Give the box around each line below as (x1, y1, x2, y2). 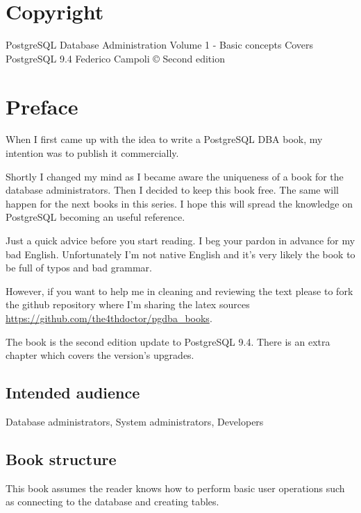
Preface (6, 92, 78, 120)
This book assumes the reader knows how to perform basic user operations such (6, 480, 345, 495)
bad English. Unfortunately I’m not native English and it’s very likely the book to (6, 246, 355, 261)
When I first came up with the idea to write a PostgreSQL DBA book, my (6, 132, 323, 146)
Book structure (6, 448, 117, 469)
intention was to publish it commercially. (6, 146, 179, 160)
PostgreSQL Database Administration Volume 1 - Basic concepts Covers (6, 37, 314, 52)
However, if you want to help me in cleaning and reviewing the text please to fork (6, 283, 353, 298)
